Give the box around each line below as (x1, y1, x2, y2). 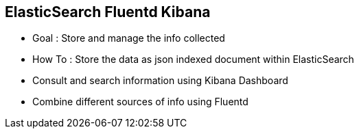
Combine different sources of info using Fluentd (32, 96, 248, 108)
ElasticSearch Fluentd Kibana (5, 3, 211, 21)
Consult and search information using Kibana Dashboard (32, 75, 288, 87)
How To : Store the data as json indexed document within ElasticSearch (32, 53, 354, 66)
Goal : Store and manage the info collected (32, 32, 225, 44)
